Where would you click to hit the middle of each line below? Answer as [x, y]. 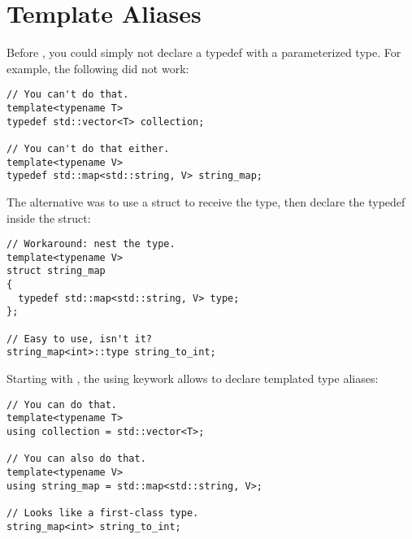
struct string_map [56, 271]
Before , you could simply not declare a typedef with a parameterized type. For [204, 52]
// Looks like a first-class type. [103, 513]
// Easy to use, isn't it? [79, 339]
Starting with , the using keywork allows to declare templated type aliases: [193, 378]
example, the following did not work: [98, 68]
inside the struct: [49, 217]
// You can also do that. [76, 459]
